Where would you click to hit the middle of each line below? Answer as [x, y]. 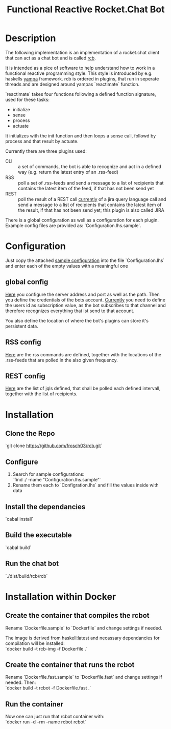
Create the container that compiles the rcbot [77, 615]
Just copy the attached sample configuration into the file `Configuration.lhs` [85, 260]
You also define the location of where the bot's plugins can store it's [77, 320]
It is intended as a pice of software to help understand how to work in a [80, 68]
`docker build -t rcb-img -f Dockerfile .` [46, 649]
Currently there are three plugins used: [46, 151]
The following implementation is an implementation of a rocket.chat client [82, 52]
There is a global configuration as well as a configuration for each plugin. [82, 220]
